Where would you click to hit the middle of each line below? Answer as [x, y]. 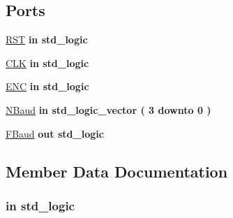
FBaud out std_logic [55, 133]
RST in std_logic [47, 39]
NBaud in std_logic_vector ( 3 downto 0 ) [108, 109]
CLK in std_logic [47, 63]
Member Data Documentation [117, 171]
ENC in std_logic [47, 86]
